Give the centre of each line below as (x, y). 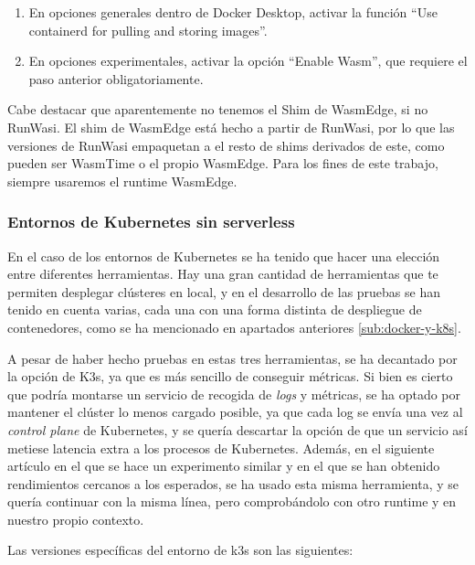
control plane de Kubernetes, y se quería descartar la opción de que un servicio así (237, 429)
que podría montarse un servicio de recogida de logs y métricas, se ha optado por (234, 394)
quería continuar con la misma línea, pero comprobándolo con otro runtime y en (232, 501)
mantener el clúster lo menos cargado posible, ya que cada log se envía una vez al (235, 412)
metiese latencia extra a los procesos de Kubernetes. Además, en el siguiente (221, 448)
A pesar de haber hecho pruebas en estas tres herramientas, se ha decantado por (232, 358)
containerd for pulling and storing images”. (148, 30)
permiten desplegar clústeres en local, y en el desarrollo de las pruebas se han (224, 291)
